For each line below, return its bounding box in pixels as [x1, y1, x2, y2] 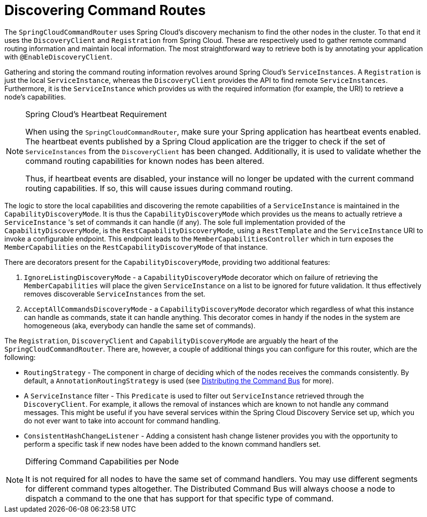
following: [4, 353, 36, 361]
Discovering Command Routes [4, 2, 206, 19]
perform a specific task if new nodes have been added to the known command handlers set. [24, 439, 321, 448]
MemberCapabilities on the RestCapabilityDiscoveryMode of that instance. [4, 242, 268, 251]
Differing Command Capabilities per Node [25, 456, 179, 466]
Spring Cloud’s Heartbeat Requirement [25, 109, 167, 119]
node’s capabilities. [4, 92, 66, 101]
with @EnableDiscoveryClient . [4, 52, 113, 61]
